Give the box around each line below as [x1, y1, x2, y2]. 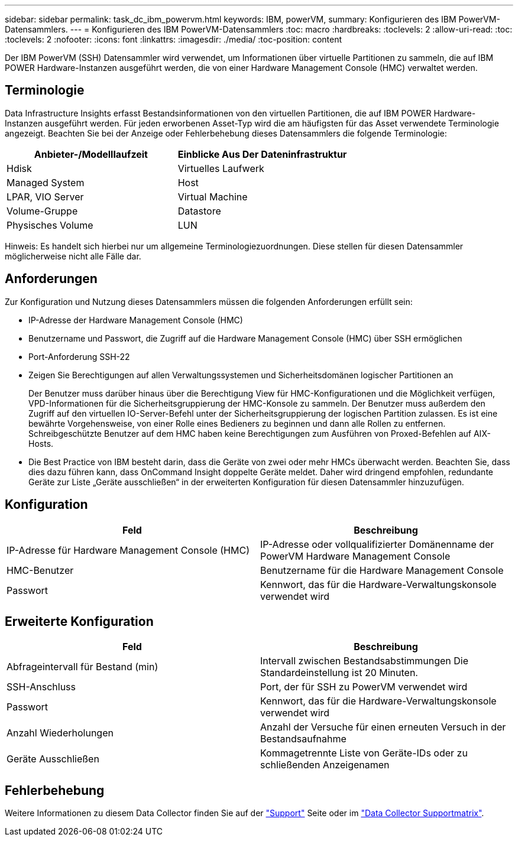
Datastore [177, 204, 221, 217]
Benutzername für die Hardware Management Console [260, 564, 504, 576]
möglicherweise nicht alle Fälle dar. [5, 251, 141, 261]
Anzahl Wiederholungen [7, 727, 114, 739]
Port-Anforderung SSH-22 [28, 351, 130, 362]
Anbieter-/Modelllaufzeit [34, 148, 148, 160]
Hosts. [28, 438, 54, 449]
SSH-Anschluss [7, 681, 76, 693]
